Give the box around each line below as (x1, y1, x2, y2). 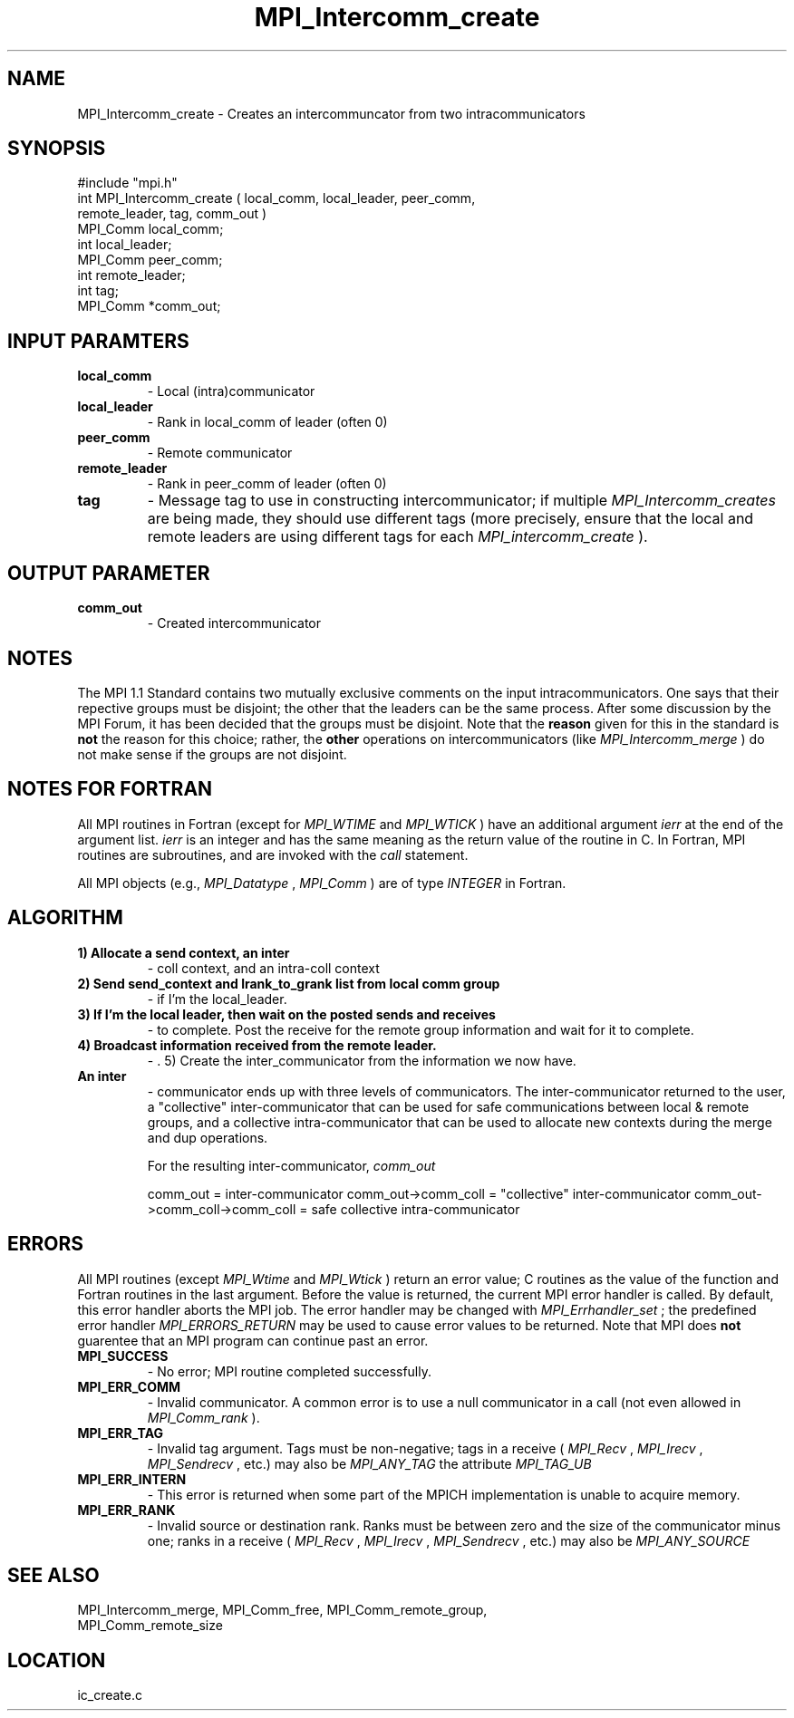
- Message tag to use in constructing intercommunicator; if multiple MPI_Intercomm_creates (147, 491, 776, 510)
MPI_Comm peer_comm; (77, 252, 223, 268)
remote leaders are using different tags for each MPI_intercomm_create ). (147, 527, 648, 546)
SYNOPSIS (7, 137, 106, 160)
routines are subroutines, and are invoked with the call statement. (77, 846, 469, 863)
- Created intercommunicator (147, 615, 321, 632)
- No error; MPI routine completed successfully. (147, 1363, 432, 1379)
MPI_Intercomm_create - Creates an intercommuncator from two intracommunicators (77, 105, 586, 121)
